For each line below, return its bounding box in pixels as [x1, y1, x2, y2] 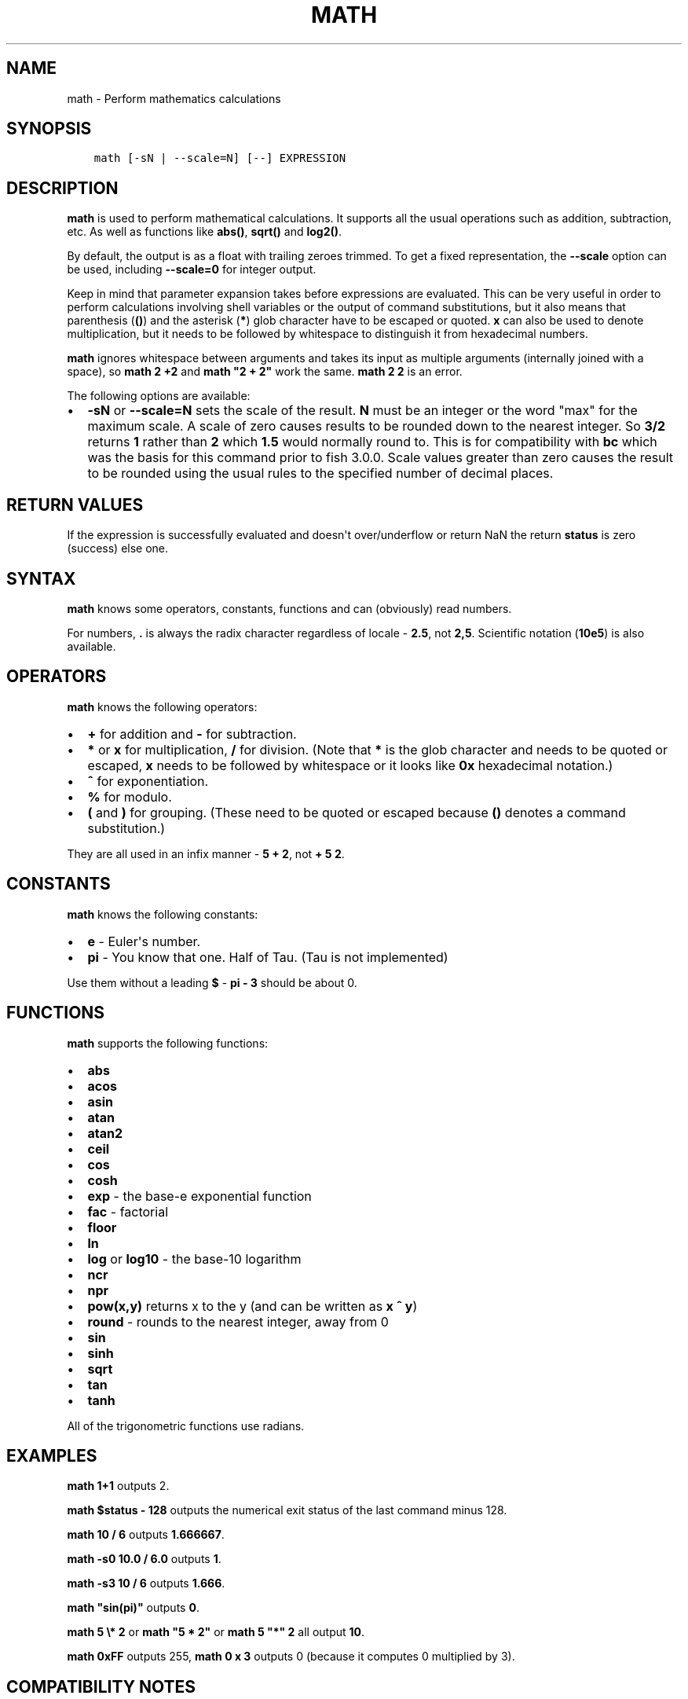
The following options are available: [67, 389, 251, 403]
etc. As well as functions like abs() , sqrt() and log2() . [67, 225, 342, 239]
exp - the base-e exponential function [87, 1187, 312, 1204]
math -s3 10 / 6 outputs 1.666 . [67, 1576, 225, 1591]
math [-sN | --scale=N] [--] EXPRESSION [93, 152, 346, 165]
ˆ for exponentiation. [87, 772, 209, 789]
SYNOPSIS [6, 119, 92, 139]
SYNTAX [6, 568, 76, 589]
